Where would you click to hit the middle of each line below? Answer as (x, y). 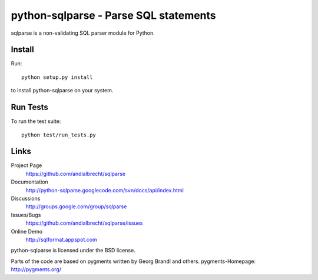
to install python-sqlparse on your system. (62, 91)
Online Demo (27, 231)
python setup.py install (57, 77)
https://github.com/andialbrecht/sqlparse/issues (84, 223)
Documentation (29, 182)
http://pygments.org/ (36, 269)
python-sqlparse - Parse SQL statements (113, 15)
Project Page (26, 165)
